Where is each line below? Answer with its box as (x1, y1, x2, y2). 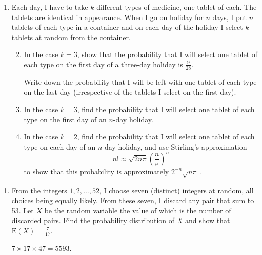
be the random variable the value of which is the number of (44, 205, 231, 215)
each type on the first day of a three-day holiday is (24, 59, 183, 69)
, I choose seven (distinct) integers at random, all (99, 185, 254, 195)
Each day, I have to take (11, 2, 88, 12)
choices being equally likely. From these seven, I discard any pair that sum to (11, 195, 254, 206)
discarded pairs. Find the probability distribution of (11, 215, 175, 226)
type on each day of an (24, 141, 96, 152)
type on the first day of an (24, 114, 107, 124)
